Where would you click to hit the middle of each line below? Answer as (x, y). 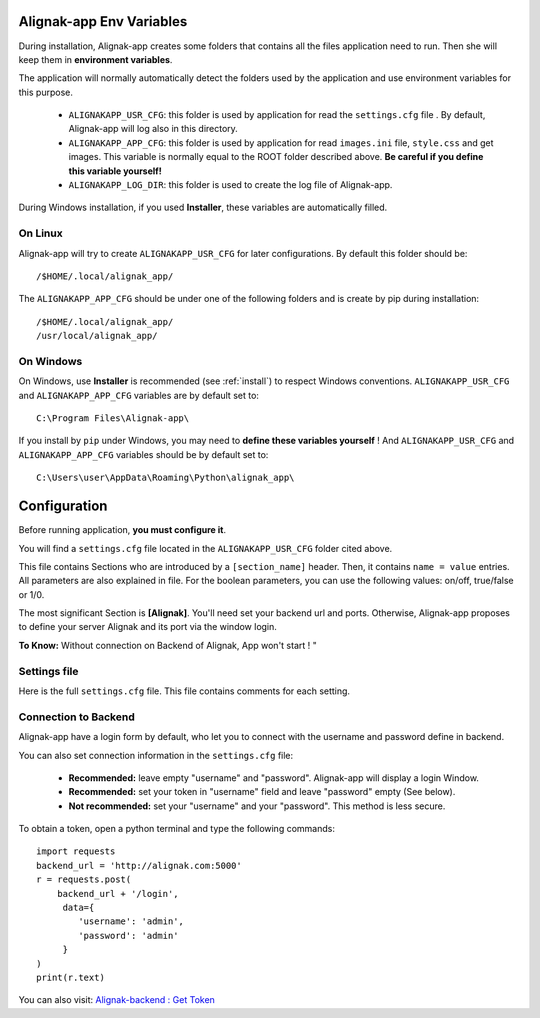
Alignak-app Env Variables (103, 21)
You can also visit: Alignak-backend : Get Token (116, 1000)
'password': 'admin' (128, 935)
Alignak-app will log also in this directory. (153, 129)
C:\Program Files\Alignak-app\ (113, 418)
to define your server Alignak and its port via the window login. (147, 627)
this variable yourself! (115, 171)
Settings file (48, 671)
